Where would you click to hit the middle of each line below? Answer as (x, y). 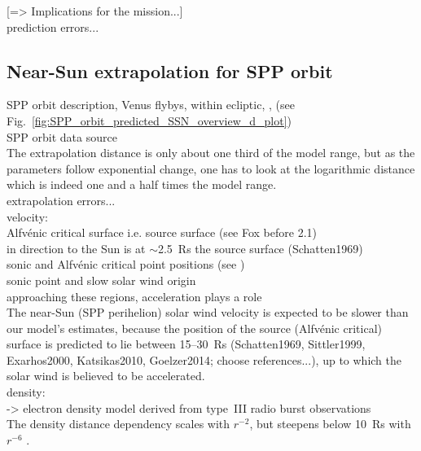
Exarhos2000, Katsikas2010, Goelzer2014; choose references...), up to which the (204, 359)
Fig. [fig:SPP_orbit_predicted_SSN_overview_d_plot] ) (149, 120)
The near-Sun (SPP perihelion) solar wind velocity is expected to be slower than (208, 312)
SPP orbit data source (62, 136)
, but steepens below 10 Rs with (330, 424)
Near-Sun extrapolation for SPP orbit (170, 70)
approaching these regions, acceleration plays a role (134, 296)
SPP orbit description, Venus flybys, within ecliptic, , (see (151, 105)
